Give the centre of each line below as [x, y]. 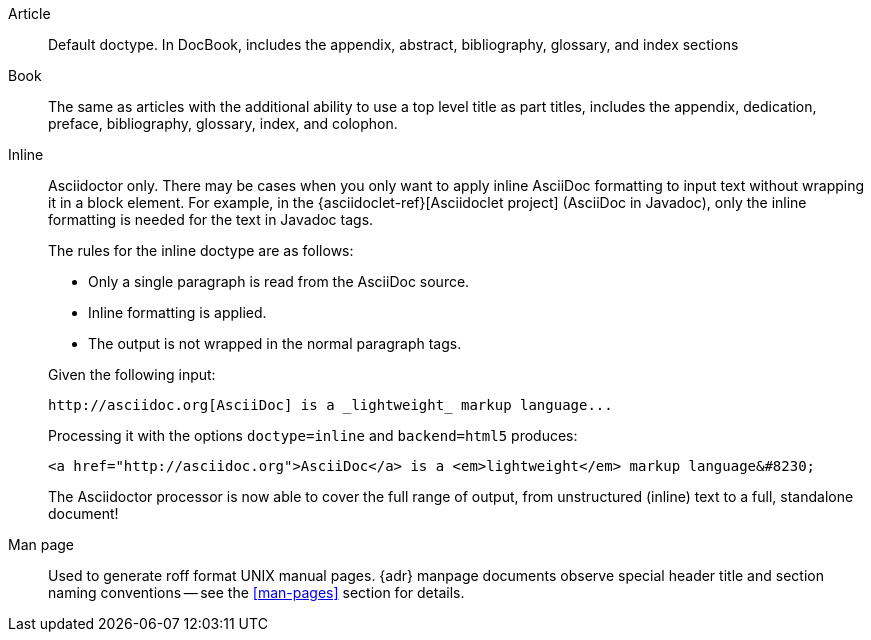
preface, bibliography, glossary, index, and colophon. [223, 123]
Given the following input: [132, 374]
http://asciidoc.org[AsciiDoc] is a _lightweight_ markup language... [330, 405]
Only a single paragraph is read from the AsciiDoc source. [279, 281]
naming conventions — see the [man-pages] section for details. [256, 592]
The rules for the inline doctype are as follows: [201, 250]
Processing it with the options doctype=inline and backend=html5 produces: [313, 435]
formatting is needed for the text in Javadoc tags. [211, 219]
